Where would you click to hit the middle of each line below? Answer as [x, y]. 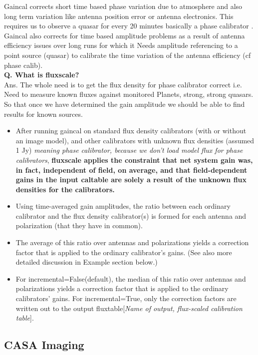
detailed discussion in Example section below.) [87, 262]
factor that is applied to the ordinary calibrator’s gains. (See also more [124, 252]
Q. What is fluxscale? [42, 75]
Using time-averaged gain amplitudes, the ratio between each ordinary [123, 206]
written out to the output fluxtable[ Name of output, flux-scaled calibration [129, 308]
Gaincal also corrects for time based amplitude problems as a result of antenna [125, 35]
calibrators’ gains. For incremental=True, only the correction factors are [126, 298]
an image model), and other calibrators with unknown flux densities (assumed [135, 140]
